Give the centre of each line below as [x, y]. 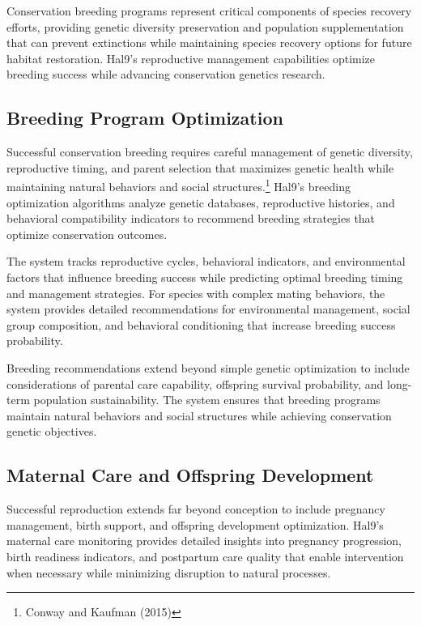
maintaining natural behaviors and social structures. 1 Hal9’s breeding [179, 185]
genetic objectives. [52, 431]
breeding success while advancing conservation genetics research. [166, 74]
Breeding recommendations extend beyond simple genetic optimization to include [208, 367]
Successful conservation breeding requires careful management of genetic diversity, [210, 152]
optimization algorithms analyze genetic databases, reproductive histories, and [201, 202]
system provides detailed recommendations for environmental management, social [208, 309]
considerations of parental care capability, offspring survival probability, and [195, 383]
